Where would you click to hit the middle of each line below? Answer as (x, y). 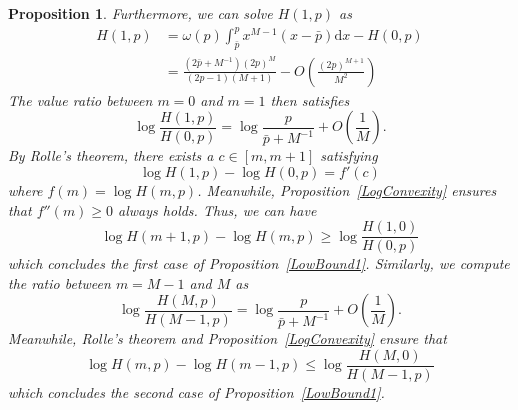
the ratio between (59, 282)
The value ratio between (80, 99)
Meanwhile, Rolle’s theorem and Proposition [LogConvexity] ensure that (227, 338)
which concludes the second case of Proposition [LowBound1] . (196, 391)
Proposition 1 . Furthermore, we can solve (140, 13)
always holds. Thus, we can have (217, 209)
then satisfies (310, 99)
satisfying (349, 155)
